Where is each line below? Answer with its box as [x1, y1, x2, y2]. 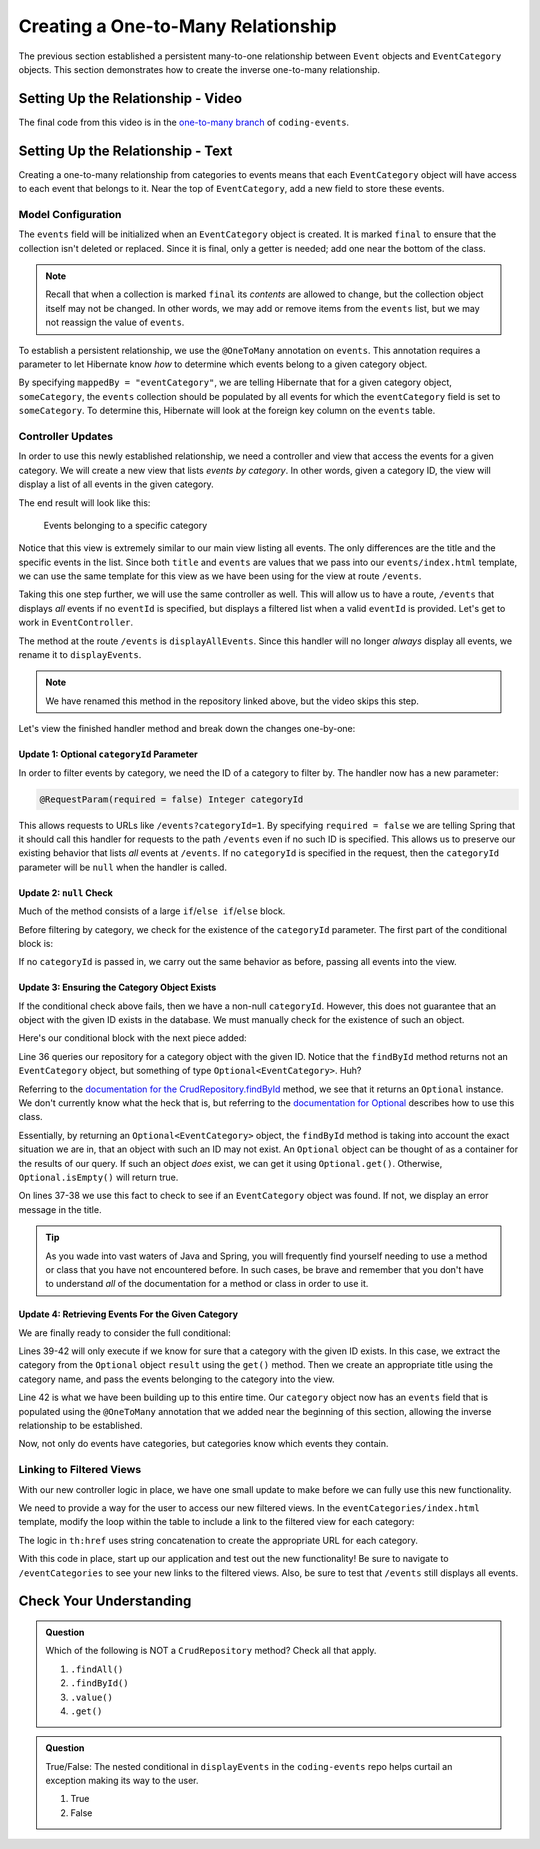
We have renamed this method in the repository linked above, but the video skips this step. [45, 695, 420, 707]
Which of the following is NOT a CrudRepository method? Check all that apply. [45, 1645, 377, 1657]
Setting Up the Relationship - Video [18, 90, 243, 107]
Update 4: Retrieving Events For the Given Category [18, 1308, 239, 1320]
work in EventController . [18, 616, 134, 629]
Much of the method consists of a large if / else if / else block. [18, 905, 286, 917]
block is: [18, 937, 54, 949]
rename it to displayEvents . [18, 649, 142, 661]
